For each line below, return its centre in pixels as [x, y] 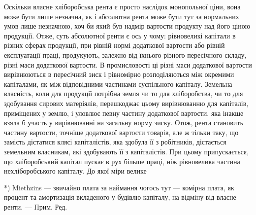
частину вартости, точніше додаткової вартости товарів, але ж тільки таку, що [121, 132]
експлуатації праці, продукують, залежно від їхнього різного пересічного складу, [125, 54]
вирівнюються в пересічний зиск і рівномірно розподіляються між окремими [119, 74]
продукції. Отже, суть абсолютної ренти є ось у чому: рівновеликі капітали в [120, 35]
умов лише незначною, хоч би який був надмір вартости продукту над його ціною [127, 26]
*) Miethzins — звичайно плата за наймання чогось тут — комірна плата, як [119, 187]
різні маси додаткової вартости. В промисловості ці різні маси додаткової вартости [128, 64]
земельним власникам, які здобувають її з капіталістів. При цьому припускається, [127, 151]
